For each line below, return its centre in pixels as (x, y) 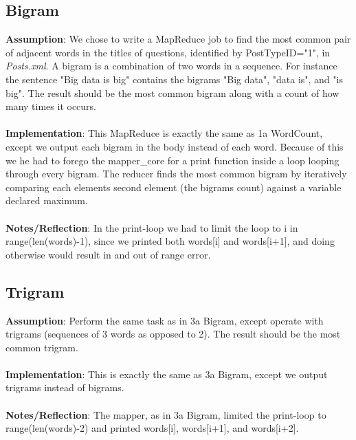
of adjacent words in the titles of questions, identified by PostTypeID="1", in (168, 52)
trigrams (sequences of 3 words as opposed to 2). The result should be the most (173, 334)
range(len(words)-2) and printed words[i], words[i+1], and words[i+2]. (152, 428)
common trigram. (42, 347)
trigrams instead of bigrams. (65, 387)
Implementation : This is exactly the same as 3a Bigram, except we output (167, 374)
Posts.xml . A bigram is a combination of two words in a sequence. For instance (171, 66)
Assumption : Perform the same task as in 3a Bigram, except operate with (165, 320)
